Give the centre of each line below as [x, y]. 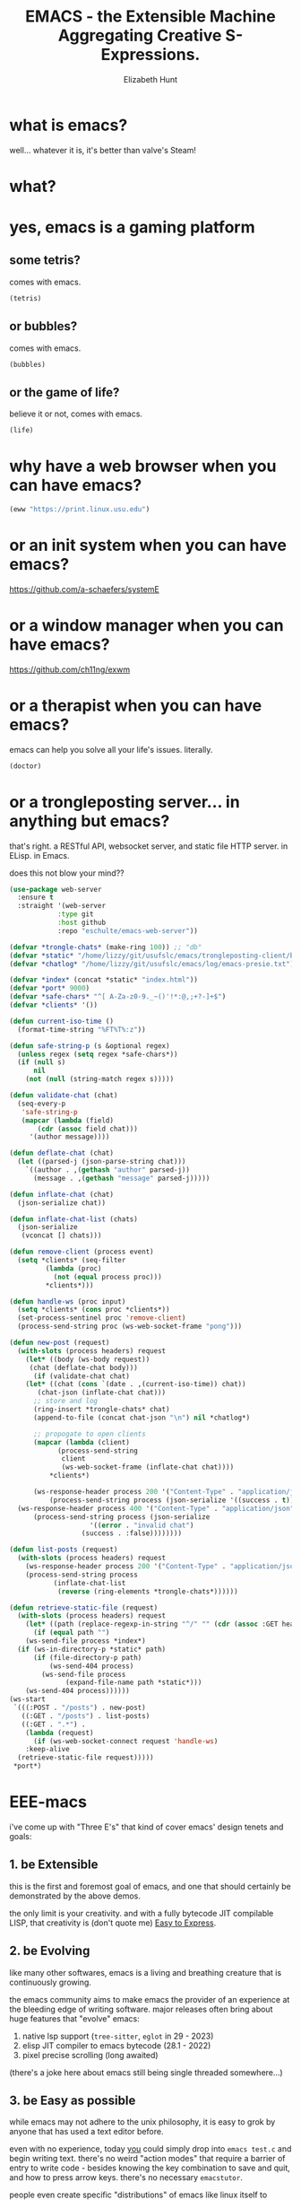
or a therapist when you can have [136, 705]
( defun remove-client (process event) [82, 1252]
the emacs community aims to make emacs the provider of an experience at [150, 1999]
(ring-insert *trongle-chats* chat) [101, 1410]
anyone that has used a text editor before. [86, 2132]
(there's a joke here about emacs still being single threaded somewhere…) [146, 2072]
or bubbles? [43, 326]
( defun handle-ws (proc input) [68, 1301]
